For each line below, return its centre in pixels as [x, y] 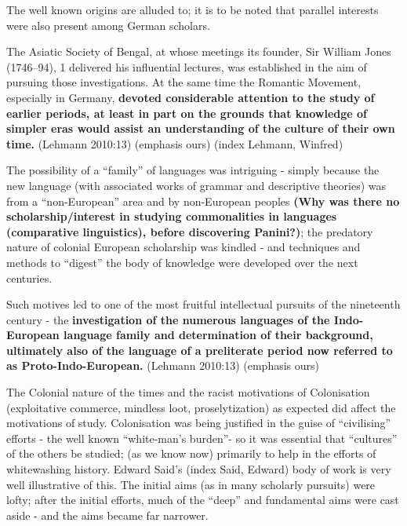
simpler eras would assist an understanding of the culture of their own [201, 128]
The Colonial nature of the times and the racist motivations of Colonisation [188, 392]
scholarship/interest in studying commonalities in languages [172, 216]
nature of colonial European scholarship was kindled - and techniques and [184, 247]
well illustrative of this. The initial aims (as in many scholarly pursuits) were [191, 484]
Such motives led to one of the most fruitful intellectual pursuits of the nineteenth [203, 304]
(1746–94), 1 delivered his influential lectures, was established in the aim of [187, 66]
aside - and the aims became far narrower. [107, 515]
